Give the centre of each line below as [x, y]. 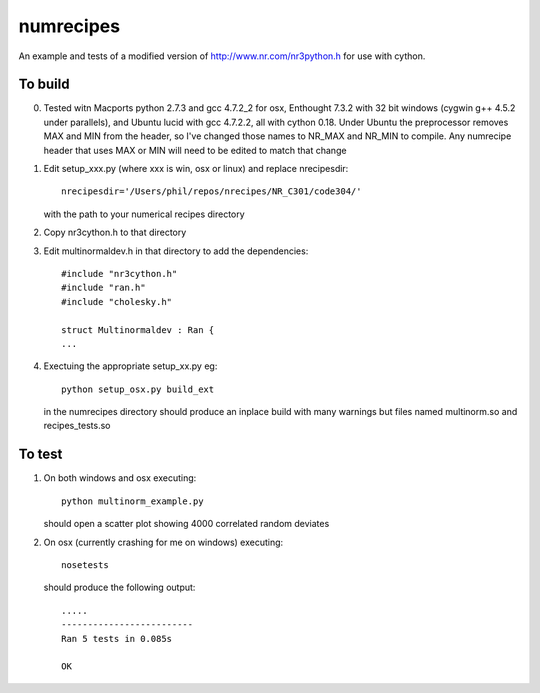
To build [44, 84]
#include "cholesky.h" [117, 301]
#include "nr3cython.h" [119, 273]
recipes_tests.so [77, 426]
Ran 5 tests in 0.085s [117, 638]
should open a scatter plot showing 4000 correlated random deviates [186, 524]
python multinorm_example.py [132, 501]
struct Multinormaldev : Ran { [138, 329]
